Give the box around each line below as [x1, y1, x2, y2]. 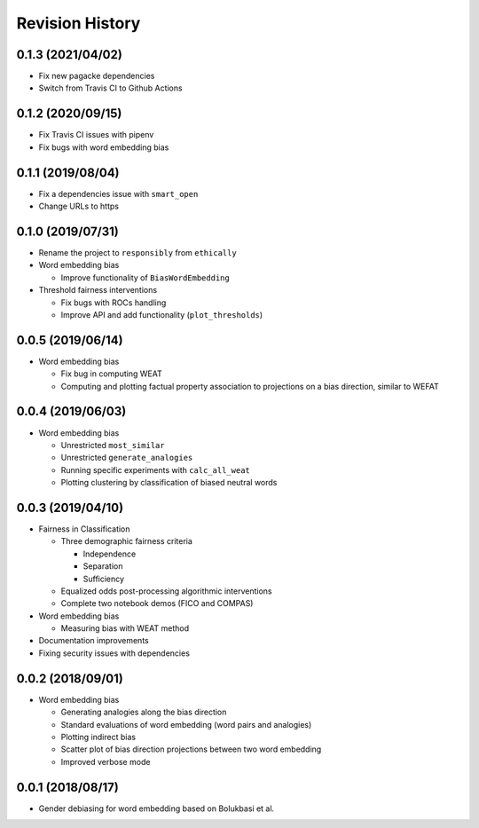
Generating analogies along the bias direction [60, 706, 227, 718]
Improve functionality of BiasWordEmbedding [60, 272, 230, 283]
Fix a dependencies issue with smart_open [38, 188, 199, 199]
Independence [82, 548, 137, 559]
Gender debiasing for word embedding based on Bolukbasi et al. [38, 803, 275, 814]
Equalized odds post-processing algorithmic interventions [60, 586, 272, 596]
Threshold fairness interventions [38, 285, 158, 296]
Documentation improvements [38, 635, 150, 646]
